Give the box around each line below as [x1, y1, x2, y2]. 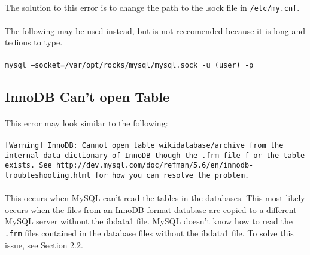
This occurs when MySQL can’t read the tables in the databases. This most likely [5, 192, 305, 204]
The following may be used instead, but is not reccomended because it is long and [5, 24, 306, 37]
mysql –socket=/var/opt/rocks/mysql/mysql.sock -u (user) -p [5, 60, 254, 69]
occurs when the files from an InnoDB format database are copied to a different [5, 203, 297, 215]
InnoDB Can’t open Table [5, 87, 169, 105]
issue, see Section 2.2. [5, 238, 83, 251]
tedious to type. [5, 36, 63, 48]
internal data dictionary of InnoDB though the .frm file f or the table [5, 151, 305, 160]
